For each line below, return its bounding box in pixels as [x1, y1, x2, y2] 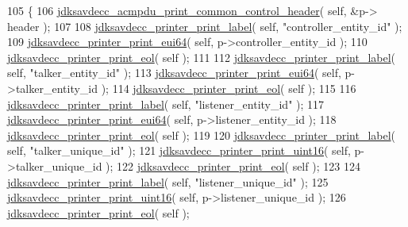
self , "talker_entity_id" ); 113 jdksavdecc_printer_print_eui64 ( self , [7, 64, 341, 81]
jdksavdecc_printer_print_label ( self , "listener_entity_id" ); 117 [7, 95, 325, 112]
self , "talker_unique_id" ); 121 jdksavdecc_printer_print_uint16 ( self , [7, 142, 351, 159]
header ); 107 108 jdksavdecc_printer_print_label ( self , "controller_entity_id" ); [7, 17, 402, 34]
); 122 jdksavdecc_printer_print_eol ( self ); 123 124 [106, 157, 360, 174]
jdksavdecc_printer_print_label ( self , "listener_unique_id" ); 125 [7, 173, 329, 190]
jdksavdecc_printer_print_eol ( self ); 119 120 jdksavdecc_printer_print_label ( [7, 126, 396, 143]
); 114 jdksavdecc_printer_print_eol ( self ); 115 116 [101, 79, 356, 96]
